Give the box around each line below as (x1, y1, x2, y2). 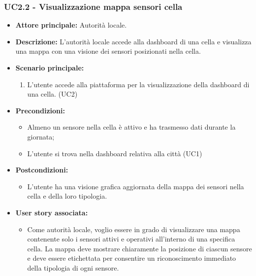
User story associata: (15, 207, 88, 217)
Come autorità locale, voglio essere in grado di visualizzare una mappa (27, 224, 240, 234)
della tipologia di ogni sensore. (27, 262, 119, 273)
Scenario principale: (15, 63, 84, 72)
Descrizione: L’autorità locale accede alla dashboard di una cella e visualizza (15, 36, 252, 46)
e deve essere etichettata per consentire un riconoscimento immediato (27, 253, 236, 263)
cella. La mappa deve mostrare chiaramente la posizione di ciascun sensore (27, 243, 252, 253)
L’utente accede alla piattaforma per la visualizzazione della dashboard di (27, 79, 250, 89)
